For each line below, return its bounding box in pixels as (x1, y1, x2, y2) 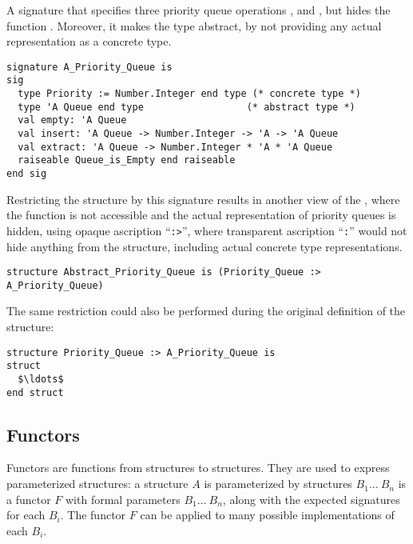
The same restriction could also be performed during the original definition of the (6, 302, 406, 319)
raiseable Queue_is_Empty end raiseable (18, 154, 236, 166)
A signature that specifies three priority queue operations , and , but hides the (6, 2, 391, 18)
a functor (6, 490, 51, 507)
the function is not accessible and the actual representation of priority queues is (6, 206, 396, 223)
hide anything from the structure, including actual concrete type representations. (6, 238, 403, 254)
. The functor (60, 506, 126, 523)
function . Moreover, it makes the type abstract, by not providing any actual (6, 17, 382, 34)
